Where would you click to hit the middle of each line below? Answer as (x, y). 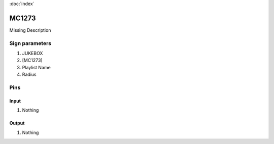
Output (17, 123)
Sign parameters (30, 43)
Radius (29, 75)
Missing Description (30, 30)
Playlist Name (36, 67)
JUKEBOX (32, 54)
